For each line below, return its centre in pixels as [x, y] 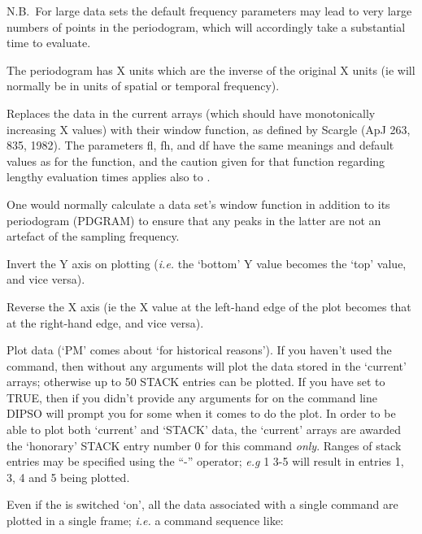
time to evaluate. [49, 43]
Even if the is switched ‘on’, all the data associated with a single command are [202, 504]
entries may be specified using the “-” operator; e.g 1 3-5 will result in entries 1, [205, 461]
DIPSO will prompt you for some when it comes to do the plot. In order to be [201, 413]
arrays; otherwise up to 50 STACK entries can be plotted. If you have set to [196, 382]
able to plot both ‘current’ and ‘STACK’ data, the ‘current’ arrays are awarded [204, 430]
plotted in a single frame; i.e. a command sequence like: [145, 521]
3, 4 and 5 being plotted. [68, 477]
